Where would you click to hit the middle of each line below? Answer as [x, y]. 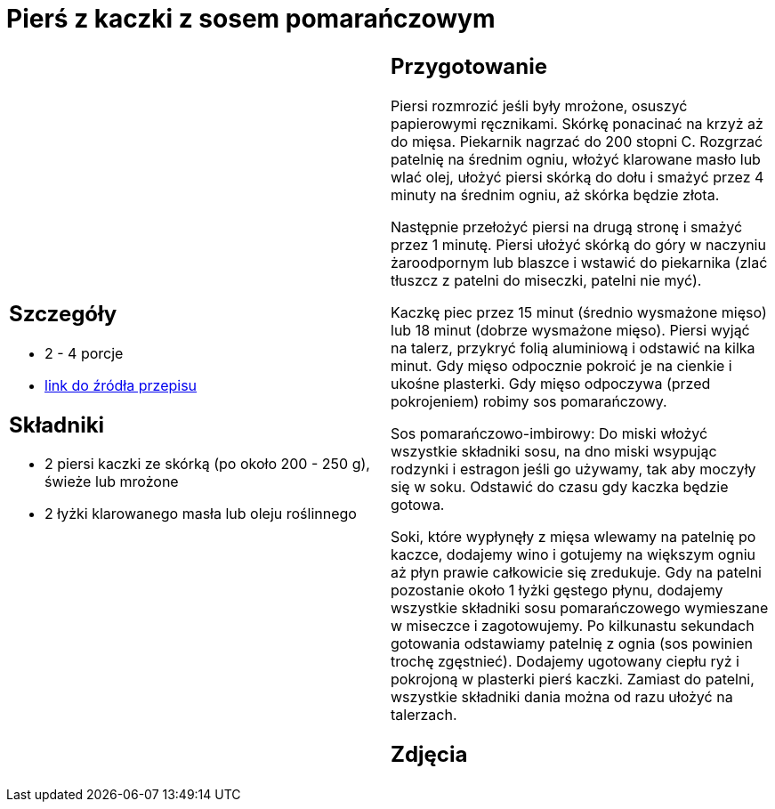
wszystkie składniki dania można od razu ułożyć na [562, 696]
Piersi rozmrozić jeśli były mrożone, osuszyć [539, 105]
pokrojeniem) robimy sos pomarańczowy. [529, 401]
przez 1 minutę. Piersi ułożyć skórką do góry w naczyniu [578, 244]
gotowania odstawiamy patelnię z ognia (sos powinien [572, 643]
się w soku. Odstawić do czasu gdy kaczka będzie [560, 486]
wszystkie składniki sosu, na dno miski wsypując [554, 451]
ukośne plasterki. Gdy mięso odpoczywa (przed [551, 383]
